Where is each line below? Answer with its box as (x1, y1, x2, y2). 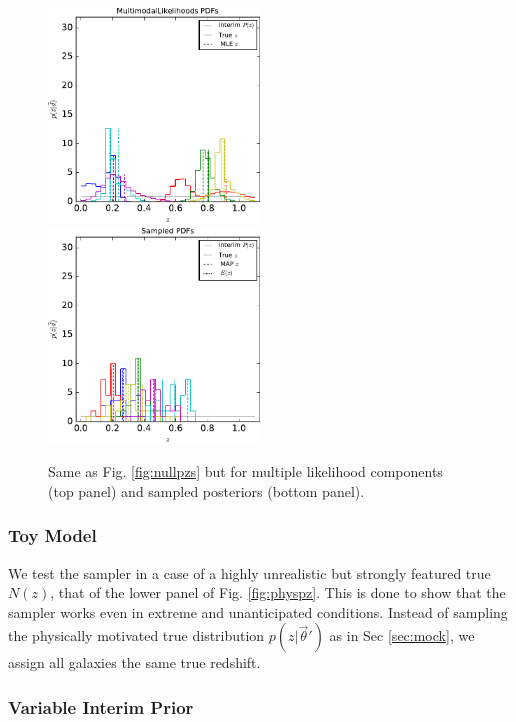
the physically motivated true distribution (8, 625, 265, 646)
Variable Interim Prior (8, 694, 194, 719)
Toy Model (8, 523, 97, 548)
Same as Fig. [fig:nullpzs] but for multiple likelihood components (48, 461, 443, 482)
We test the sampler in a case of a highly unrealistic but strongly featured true (8, 562, 491, 583)
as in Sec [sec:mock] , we (329, 625, 475, 646)
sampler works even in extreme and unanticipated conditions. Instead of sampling (8, 601, 508, 622)
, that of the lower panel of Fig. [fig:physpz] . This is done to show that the (50, 582, 506, 603)
